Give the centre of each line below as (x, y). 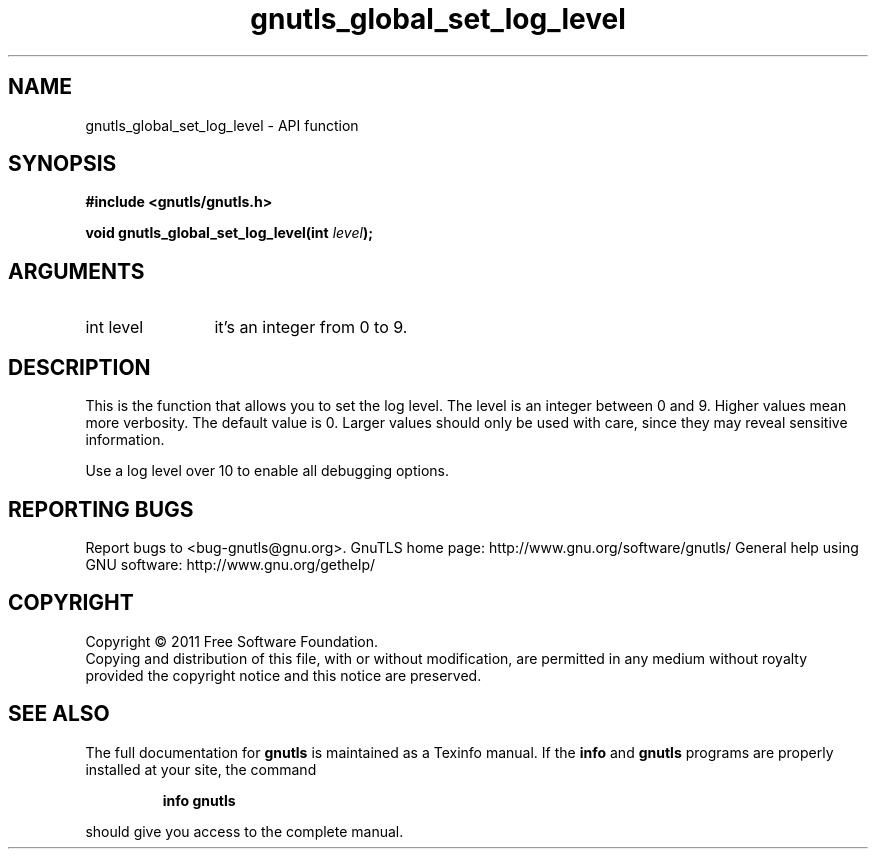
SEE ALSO (59, 714)
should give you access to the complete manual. (244, 831)
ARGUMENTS (76, 271)
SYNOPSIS (62, 164)
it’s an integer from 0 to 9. (311, 327)
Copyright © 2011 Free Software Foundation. (232, 641)
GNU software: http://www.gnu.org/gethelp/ (230, 564)
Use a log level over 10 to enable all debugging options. (267, 471)
